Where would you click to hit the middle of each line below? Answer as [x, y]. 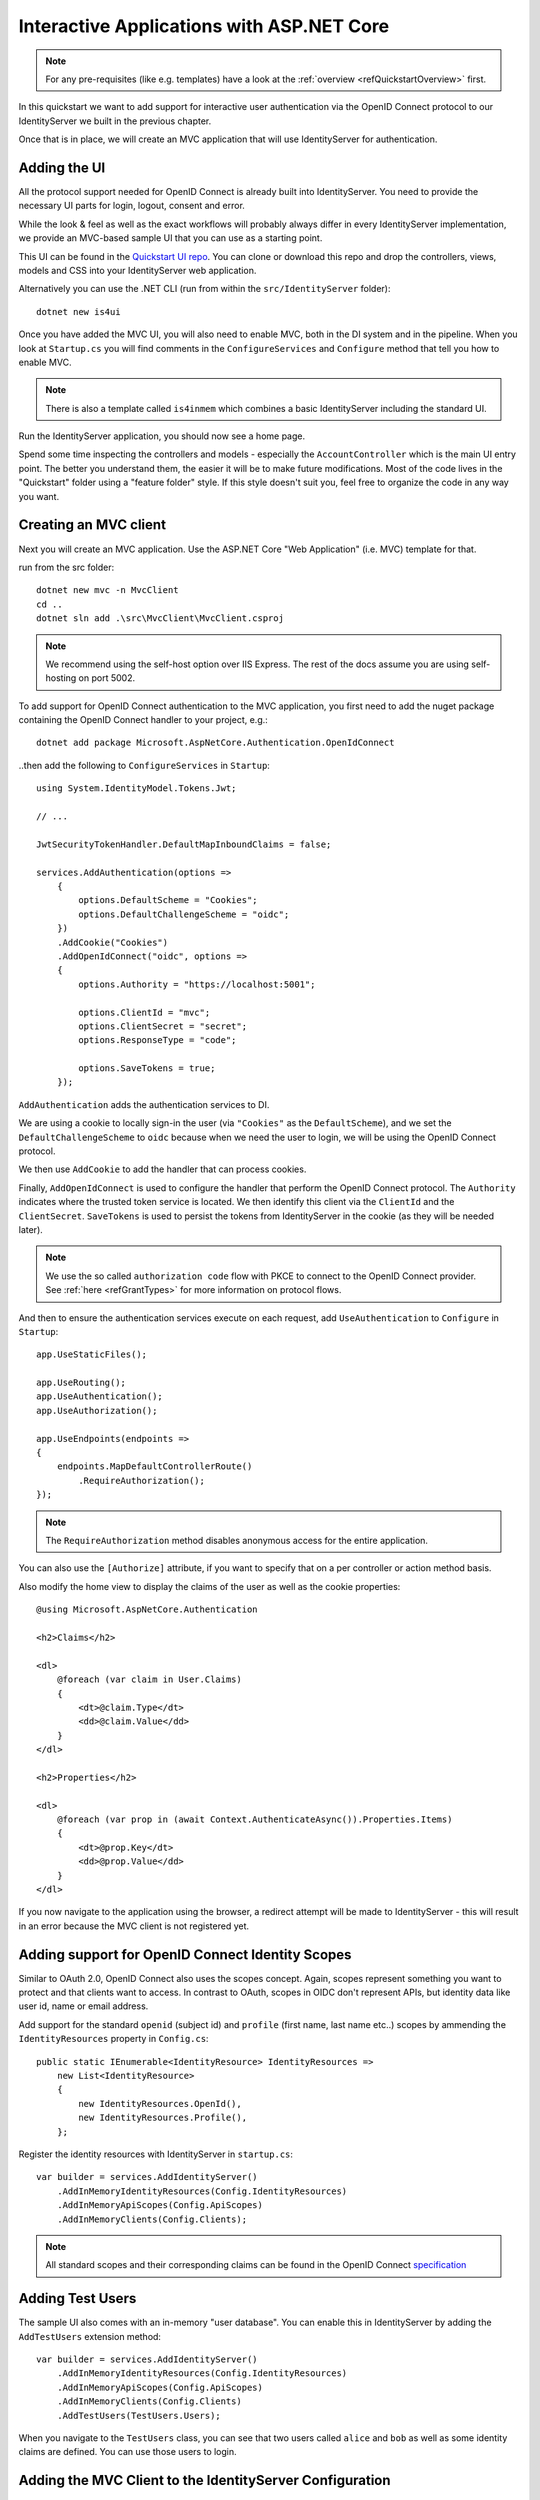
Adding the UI [62, 167]
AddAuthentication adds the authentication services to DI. [144, 1104]
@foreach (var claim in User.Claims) [149, 1679]
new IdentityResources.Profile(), [163, 2118]
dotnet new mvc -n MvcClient [107, 590]
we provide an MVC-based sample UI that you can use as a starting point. [170, 238]
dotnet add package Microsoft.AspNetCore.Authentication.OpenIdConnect [215, 743]
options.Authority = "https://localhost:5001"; [197, 984]
